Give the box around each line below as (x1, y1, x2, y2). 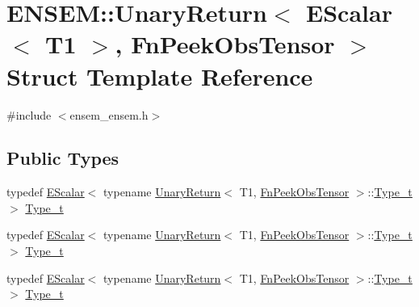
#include (6, 106, 52, 123)
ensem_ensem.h (69, 106, 149, 123)
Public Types (6, 145, 119, 170)
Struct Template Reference (6, 59, 313, 92)
